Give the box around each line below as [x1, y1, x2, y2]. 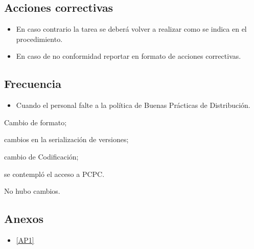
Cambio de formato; [4, 117, 67, 127]
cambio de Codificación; [4, 151, 79, 162]
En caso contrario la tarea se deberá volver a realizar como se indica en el [16, 24, 247, 34]
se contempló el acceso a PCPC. [4, 168, 105, 179]
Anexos [4, 211, 44, 227]
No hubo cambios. [4, 186, 60, 196]
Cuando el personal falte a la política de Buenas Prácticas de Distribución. [16, 100, 250, 110]
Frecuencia [4, 76, 62, 92]
